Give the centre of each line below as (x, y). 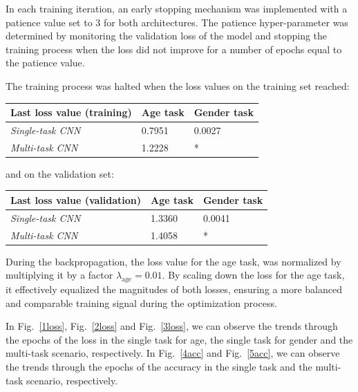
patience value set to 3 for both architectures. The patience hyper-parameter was (177, 22)
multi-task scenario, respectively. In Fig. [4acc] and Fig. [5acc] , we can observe (173, 353)
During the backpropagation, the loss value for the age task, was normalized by (173, 261)
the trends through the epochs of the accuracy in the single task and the (159, 367)
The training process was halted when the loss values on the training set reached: (178, 85)
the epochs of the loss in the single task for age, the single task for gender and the (179, 339)
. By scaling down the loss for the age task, (253, 275)
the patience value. (45, 63)
